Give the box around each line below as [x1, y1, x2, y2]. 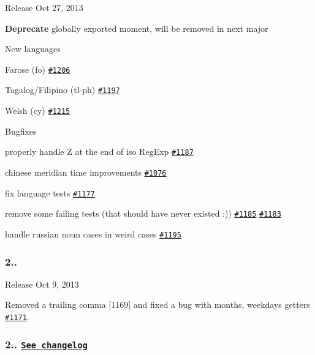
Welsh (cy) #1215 [5, 104, 70, 117]
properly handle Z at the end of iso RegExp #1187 [5, 145, 194, 158]
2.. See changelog [5, 336, 88, 351]
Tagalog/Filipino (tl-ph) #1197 [5, 83, 120, 96]
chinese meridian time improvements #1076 [5, 166, 167, 178]
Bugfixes [5, 124, 37, 137]
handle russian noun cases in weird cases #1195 [5, 227, 181, 240]
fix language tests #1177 [5, 186, 95, 199]
